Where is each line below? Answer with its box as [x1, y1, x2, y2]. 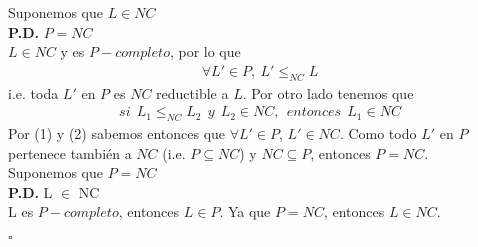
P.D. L [8, 181, 53, 202]
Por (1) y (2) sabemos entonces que [8, 123, 226, 144]
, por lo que [169, 41, 241, 62]
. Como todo [339, 123, 417, 144]
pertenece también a [8, 142, 132, 163]
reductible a [156, 82, 229, 103]
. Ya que [219, 201, 271, 222]
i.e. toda [8, 82, 59, 103]
